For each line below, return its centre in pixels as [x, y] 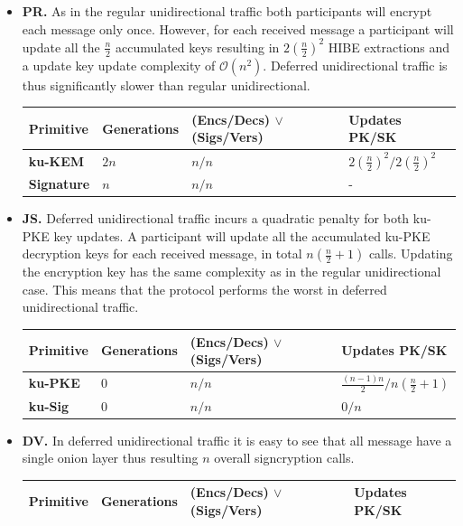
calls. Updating [411, 254]
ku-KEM [56, 160]
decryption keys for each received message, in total [162, 254]
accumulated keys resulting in [197, 47]
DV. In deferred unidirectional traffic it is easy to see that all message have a [237, 440]
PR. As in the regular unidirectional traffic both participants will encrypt [227, 11]
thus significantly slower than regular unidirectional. [166, 85]
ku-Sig [49, 405]
